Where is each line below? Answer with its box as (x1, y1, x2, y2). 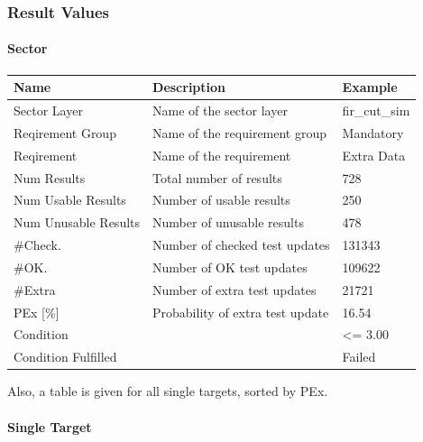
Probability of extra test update (152, 302, 329, 321)
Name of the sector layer (152, 100, 288, 119)
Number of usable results (152, 190, 290, 209)
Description (152, 78, 226, 97)
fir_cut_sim (342, 100, 410, 119)
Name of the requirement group (152, 123, 327, 142)
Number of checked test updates (152, 235, 330, 254)
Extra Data (342, 145, 406, 164)
